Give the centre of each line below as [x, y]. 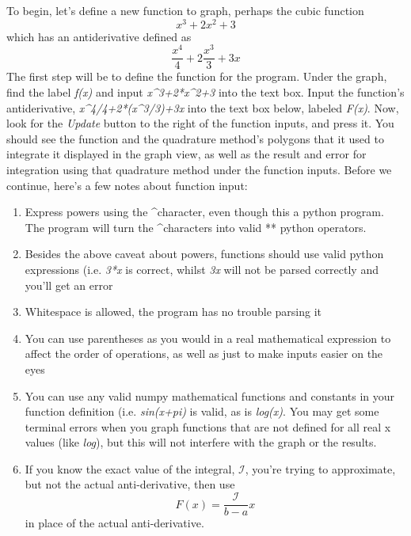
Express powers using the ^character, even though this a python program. [204, 212]
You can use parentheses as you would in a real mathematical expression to [208, 338]
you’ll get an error [69, 285]
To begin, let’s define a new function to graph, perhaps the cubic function [185, 10]
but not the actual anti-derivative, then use [130, 484]
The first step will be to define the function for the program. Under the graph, [197, 76]
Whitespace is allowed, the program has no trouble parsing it [173, 312]
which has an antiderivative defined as [99, 36]
